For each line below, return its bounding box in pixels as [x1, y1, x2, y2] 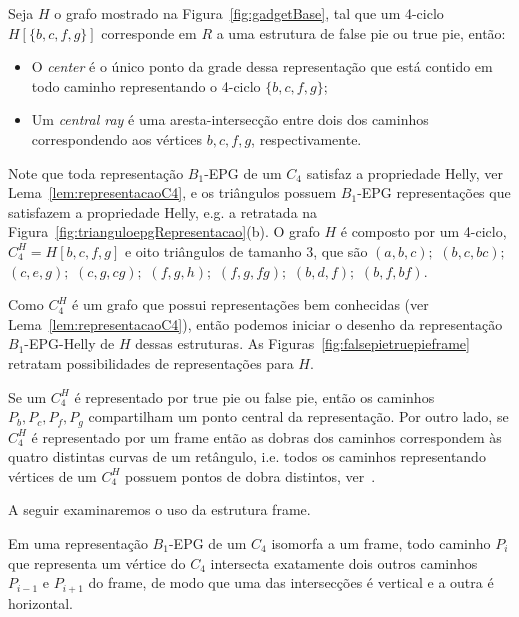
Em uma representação [8, 532, 148, 553]
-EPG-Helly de [24, 333, 115, 354]
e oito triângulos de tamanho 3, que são [124, 240, 368, 261]
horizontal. [8, 592, 74, 613]
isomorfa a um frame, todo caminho [271, 532, 491, 553]
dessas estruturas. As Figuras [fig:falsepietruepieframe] [135, 333, 470, 354]
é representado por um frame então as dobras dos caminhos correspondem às [31, 426, 502, 447]
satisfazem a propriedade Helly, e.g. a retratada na [8, 201, 318, 222]
